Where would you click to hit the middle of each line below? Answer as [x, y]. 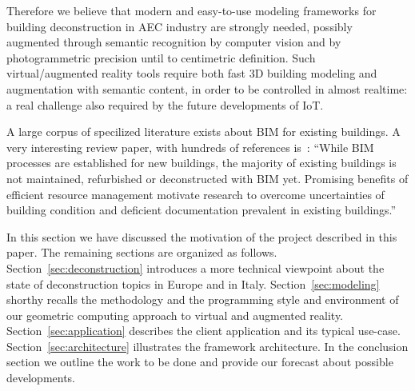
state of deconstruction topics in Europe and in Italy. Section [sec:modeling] [193, 283]
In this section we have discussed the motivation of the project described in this [202, 236]
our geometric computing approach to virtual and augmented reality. [175, 315]
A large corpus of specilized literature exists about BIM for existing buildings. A [204, 132]
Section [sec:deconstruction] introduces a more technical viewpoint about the [196, 267]
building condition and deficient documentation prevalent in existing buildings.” [202, 210]
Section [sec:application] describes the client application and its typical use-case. [204, 331]
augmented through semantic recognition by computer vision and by [174, 42]
